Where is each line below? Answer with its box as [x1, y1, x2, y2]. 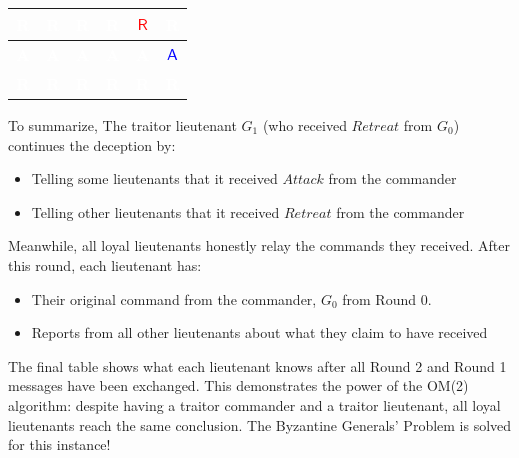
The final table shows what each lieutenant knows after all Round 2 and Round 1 [8, 355, 507, 376]
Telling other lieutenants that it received [31, 201, 280, 222]
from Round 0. [342, 288, 432, 309]
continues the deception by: [8, 134, 176, 155]
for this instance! [8, 434, 111, 455]
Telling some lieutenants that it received [31, 168, 278, 189]
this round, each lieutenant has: [8, 254, 202, 275]
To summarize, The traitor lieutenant [8, 115, 237, 135]
